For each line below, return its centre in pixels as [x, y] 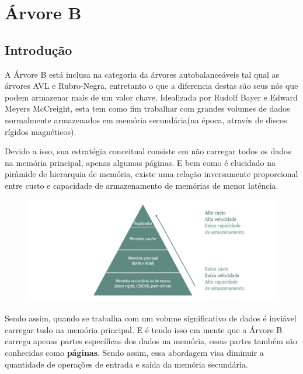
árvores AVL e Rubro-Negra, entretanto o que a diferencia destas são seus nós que [151, 86]
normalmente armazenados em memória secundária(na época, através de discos [146, 120]
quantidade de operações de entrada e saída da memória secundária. [126, 364]
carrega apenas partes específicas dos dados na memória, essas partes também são [151, 341]
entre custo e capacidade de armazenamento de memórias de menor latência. [142, 185]
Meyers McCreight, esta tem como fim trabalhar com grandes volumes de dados [147, 108]
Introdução [39, 49]
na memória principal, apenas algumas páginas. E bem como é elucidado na [140, 162]
